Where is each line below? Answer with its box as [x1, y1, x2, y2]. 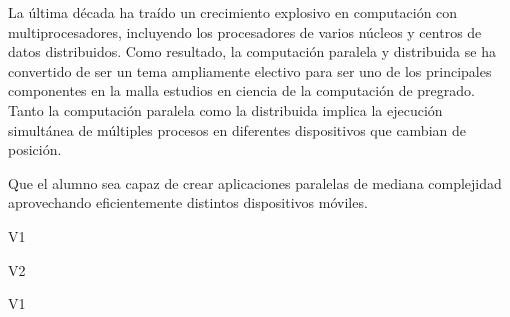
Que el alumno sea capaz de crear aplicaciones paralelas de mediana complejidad [8, 172, 502, 193]
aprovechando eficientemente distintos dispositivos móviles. [8, 192, 368, 213]
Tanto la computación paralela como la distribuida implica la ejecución [8, 99, 443, 120]
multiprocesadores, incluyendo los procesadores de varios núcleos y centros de [8, 21, 482, 42]
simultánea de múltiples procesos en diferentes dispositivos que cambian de [8, 119, 466, 140]
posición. [8, 139, 62, 160]
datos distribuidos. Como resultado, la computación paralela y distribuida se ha [8, 41, 496, 62]
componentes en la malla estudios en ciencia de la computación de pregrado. [8, 80, 475, 101]
